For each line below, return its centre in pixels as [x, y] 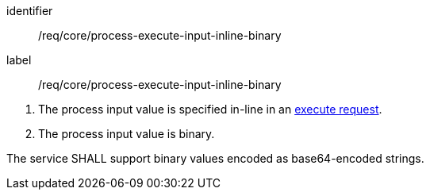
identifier [30, 11]
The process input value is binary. [127, 134]
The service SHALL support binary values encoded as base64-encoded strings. [215, 158]
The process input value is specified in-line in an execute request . [210, 109]
